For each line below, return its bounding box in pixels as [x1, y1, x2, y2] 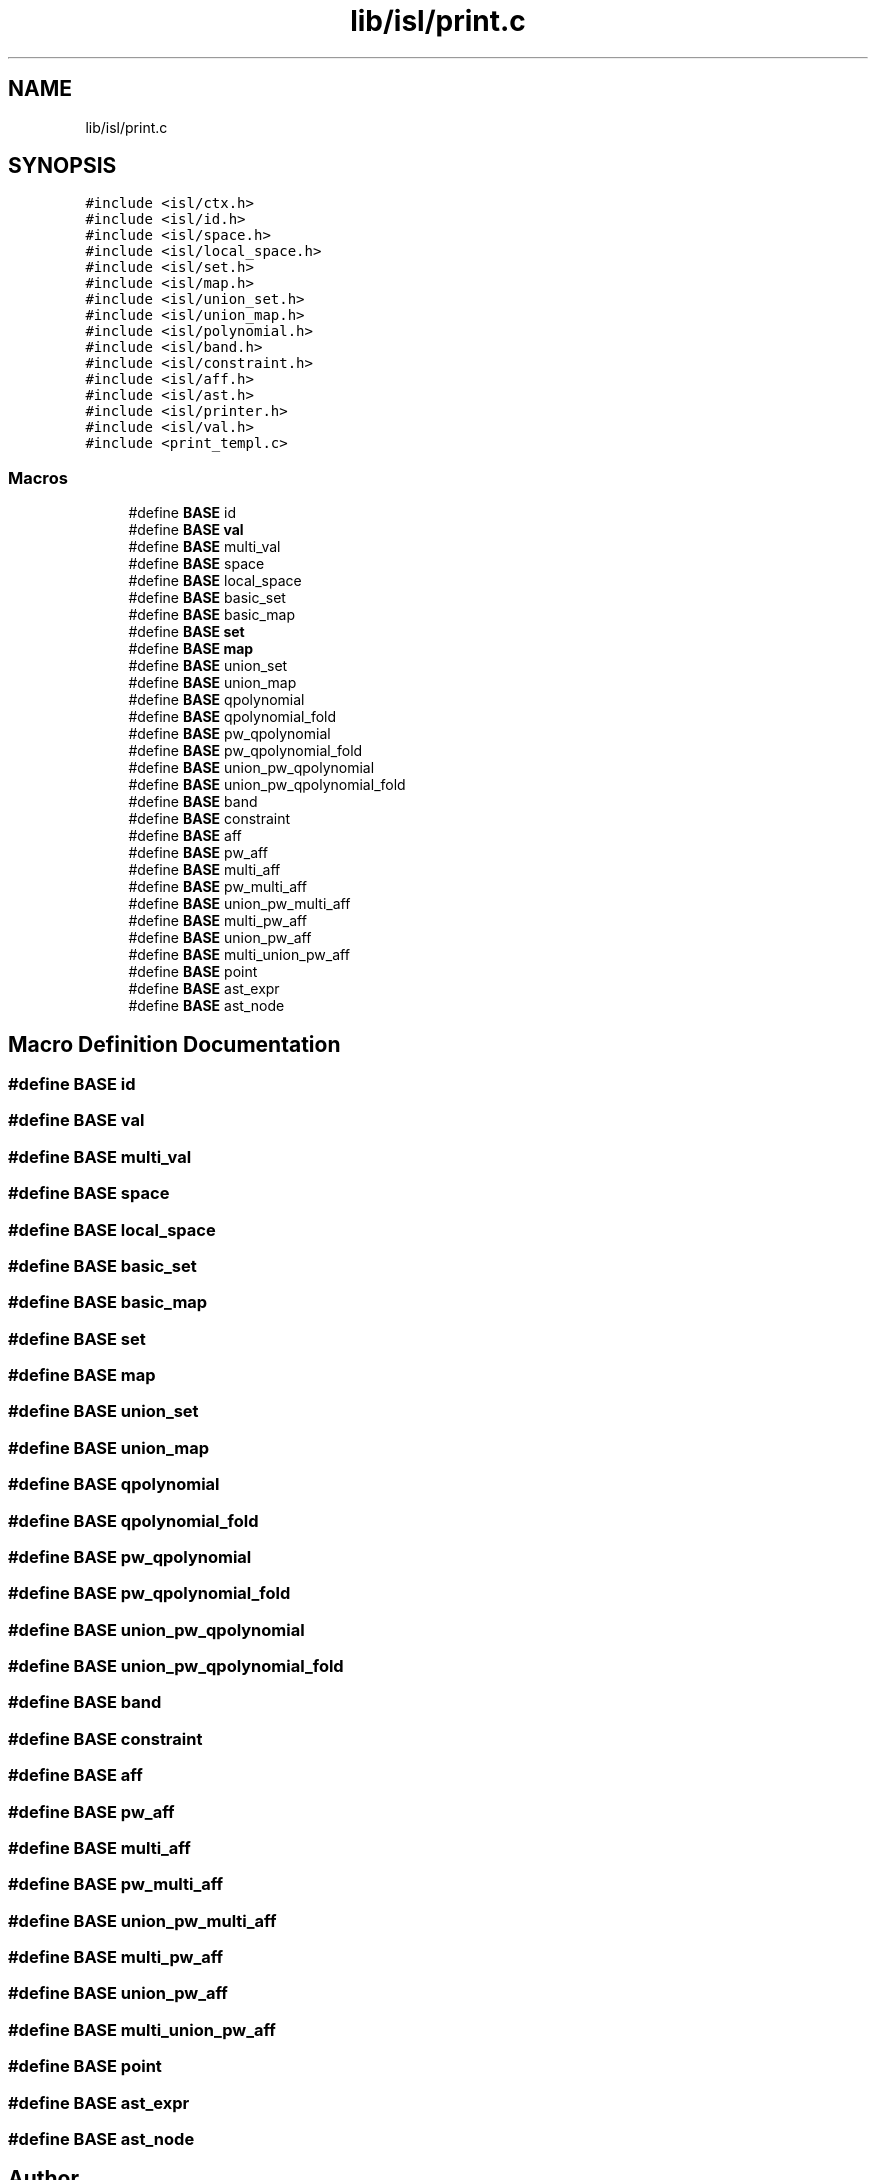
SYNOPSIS [8, 153, 117, 179]
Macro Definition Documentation [8, 1031, 341, 1057]
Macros [8, 467, 68, 488]
